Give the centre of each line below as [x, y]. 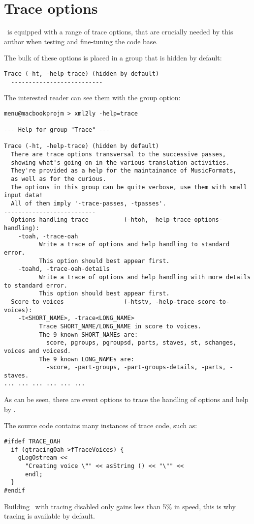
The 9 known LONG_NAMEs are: [87, 359]
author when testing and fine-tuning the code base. [81, 41]
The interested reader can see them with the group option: [92, 98]
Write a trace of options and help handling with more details [145, 277]
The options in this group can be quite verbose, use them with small [129, 187]
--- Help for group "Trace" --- [57, 130]
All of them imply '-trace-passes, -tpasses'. [89, 204]
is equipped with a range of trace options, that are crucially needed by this [120, 32]
